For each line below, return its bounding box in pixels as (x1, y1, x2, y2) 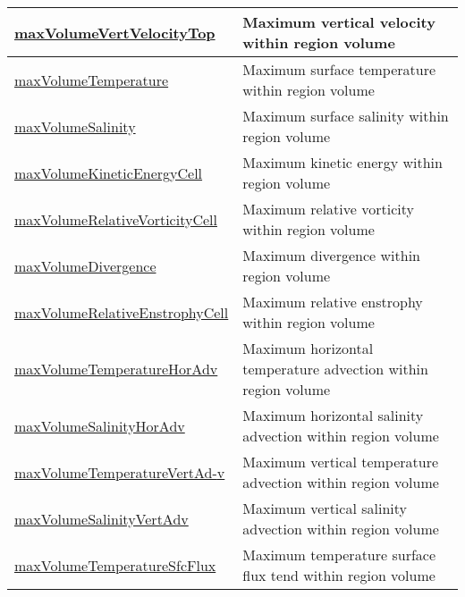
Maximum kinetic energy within (242, 152, 443, 172)
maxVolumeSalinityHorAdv (14, 415, 185, 436)
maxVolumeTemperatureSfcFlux (14, 554, 216, 576)
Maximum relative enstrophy (242, 291, 423, 312)
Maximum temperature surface (242, 544, 436, 565)
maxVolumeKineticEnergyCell (14, 162, 203, 183)
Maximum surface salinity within (242, 105, 449, 126)
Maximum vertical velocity (242, 12, 435, 32)
